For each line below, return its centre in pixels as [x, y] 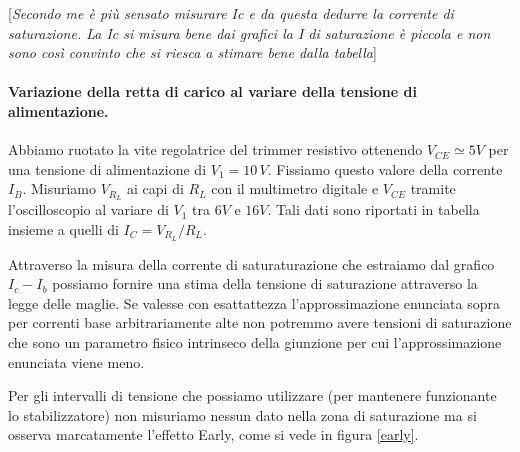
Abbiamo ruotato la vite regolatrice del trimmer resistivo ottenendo [215, 149]
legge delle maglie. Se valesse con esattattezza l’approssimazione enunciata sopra [254, 302]
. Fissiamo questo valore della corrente [385, 168]
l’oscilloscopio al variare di [88, 209]
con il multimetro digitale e [295, 188]
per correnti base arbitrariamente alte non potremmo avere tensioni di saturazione [260, 322]
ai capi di [155, 188]
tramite [433, 188]
